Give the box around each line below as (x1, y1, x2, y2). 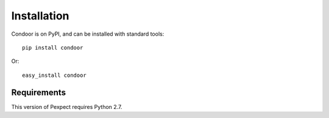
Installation (11, 9, 69, 22)
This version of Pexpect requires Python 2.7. (11, 103, 122, 110)
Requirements (11, 87, 66, 97)
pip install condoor (22, 44, 83, 51)
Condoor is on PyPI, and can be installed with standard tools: (11, 30, 164, 38)
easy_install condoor (22, 71, 87, 79)
